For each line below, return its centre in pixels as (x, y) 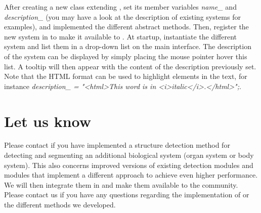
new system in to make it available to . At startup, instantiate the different (121, 36)
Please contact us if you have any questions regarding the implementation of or (127, 195)
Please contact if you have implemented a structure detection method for (117, 145)
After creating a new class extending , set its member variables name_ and (120, 7)
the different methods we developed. (60, 205)
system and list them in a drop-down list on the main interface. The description (128, 46)
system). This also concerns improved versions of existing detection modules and (129, 165)
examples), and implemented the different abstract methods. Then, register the (126, 27)
